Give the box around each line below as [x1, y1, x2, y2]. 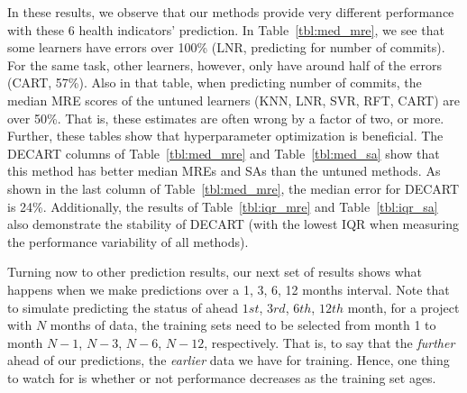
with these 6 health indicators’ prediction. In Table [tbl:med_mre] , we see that [7, 20, 444, 39]
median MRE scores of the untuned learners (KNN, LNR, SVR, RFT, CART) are [7, 90, 461, 109]
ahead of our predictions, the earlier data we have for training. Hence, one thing [7, 351, 450, 370]
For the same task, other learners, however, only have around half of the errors [7, 55, 442, 74]
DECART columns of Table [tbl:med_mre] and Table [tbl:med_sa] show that [7, 143, 440, 162]
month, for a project [347, 297, 460, 316]
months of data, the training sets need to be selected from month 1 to [50, 315, 436, 334]
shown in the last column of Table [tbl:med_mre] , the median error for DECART [7, 178, 460, 197]
